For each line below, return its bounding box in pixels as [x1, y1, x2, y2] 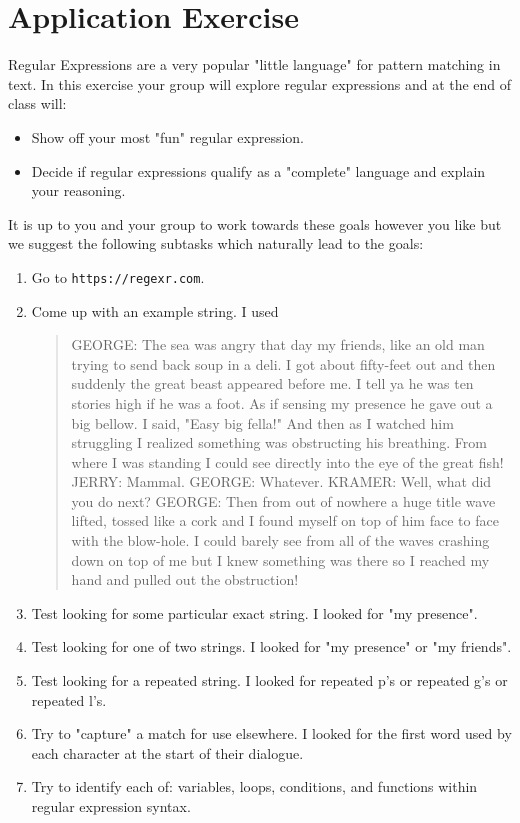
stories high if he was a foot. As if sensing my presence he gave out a [71, 392, 493, 413]
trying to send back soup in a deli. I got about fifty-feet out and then [71, 353, 496, 374]
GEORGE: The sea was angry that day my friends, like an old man [71, 334, 485, 355]
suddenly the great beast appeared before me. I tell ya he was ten [71, 373, 474, 394]
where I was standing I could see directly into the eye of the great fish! [71, 451, 504, 472]
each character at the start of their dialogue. [31, 742, 304, 763]
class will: [8, 93, 67, 114]
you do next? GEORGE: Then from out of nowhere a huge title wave [71, 490, 496, 511]
